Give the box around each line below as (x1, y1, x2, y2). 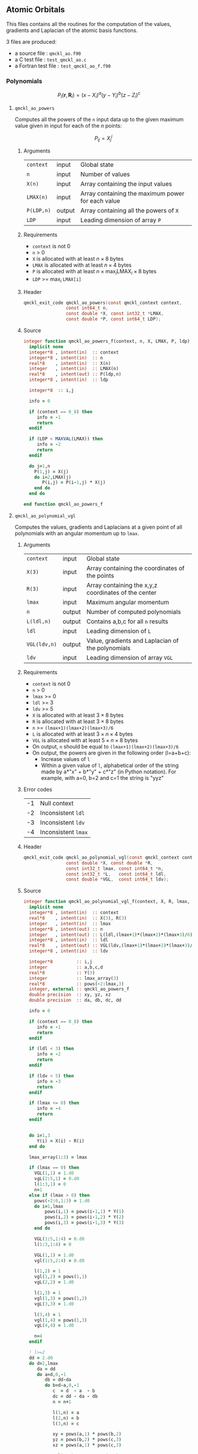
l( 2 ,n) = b (52, 1415, 80, 1421)
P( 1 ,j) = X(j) (34, 468, 69, 475)
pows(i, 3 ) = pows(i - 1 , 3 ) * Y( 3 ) (44, 1220, 124, 1226)
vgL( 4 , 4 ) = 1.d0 (34, 1323, 74, 1329)
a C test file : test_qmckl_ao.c (14, 56, 87, 63)
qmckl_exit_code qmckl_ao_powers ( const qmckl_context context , (23, 300, 183, 306)
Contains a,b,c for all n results (86, 617, 169, 626)
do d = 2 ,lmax (28, 1360, 58, 1366)
